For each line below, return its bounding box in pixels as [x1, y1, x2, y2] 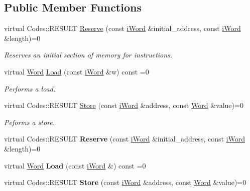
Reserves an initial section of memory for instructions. [4, 49, 173, 60]
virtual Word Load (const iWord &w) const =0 [4, 66, 149, 76]
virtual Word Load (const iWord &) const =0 [4, 160, 146, 170]
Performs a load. [4, 83, 56, 93]
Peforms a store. [4, 116, 55, 127]
